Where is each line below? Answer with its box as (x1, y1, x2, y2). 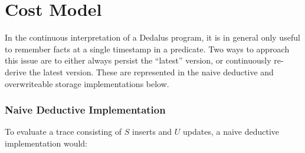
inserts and (132, 125, 172, 138)
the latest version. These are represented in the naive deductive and (29, 65, 274, 78)
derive (5, 65, 27, 78)
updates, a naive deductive (183, 125, 280, 138)
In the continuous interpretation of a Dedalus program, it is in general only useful (5, 31, 300, 44)
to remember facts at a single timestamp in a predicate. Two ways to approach (5, 42, 290, 55)
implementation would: (5, 137, 88, 149)
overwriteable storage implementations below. (5, 77, 169, 89)
